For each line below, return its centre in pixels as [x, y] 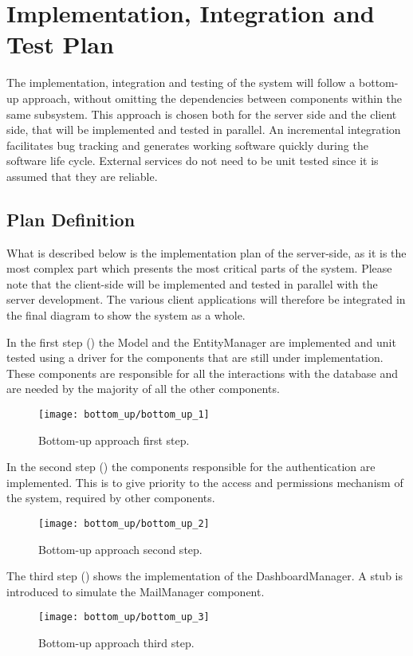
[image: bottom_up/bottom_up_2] [124, 524]
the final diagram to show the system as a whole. [126, 315]
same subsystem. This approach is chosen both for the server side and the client [202, 114]
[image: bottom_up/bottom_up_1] [124, 415]
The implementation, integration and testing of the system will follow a [181, 82]
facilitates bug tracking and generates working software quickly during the [187, 145]
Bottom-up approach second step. [120, 549]
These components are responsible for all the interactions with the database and [202, 373]
